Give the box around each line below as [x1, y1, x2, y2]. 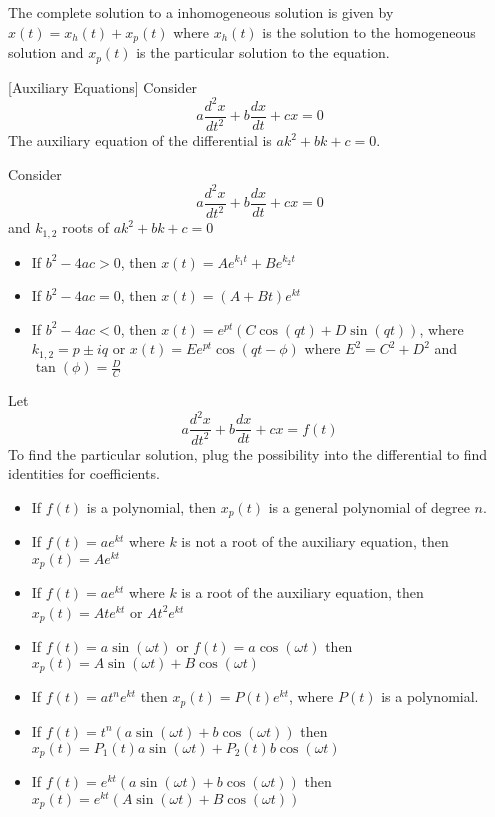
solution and [8, 42, 84, 63]
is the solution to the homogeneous [262, 21, 476, 42]
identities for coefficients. [8, 463, 160, 484]
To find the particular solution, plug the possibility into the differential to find [8, 443, 488, 464]
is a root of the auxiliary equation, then [181, 582, 424, 603]
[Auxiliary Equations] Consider [8, 76, 198, 97]
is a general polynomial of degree [268, 496, 470, 517]
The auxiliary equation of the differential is [8, 130, 272, 150]
